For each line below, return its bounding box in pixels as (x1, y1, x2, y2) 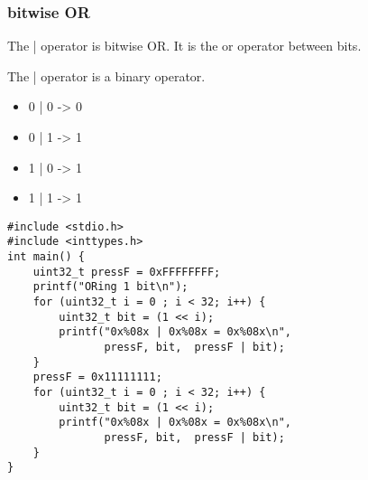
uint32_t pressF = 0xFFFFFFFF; (32, 265, 221, 278)
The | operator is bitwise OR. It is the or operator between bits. (7, 36, 362, 55)
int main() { (7, 250, 85, 264)
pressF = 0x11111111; (32, 371, 162, 384)
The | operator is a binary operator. (7, 66, 206, 85)
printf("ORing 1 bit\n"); (32, 280, 189, 294)
